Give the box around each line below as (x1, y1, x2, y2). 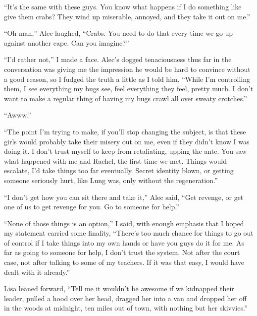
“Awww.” (4, 110, 31, 120)
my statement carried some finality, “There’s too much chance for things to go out (4, 228, 254, 238)
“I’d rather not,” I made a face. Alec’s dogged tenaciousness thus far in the (4, 54, 232, 64)
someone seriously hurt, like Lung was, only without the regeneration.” (4, 175, 218, 185)
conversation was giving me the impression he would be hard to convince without (4, 63, 251, 74)
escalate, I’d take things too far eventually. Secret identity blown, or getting (4, 165, 234, 176)
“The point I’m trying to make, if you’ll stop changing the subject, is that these (4, 126, 246, 136)
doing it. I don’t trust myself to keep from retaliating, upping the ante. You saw (4, 146, 247, 156)
